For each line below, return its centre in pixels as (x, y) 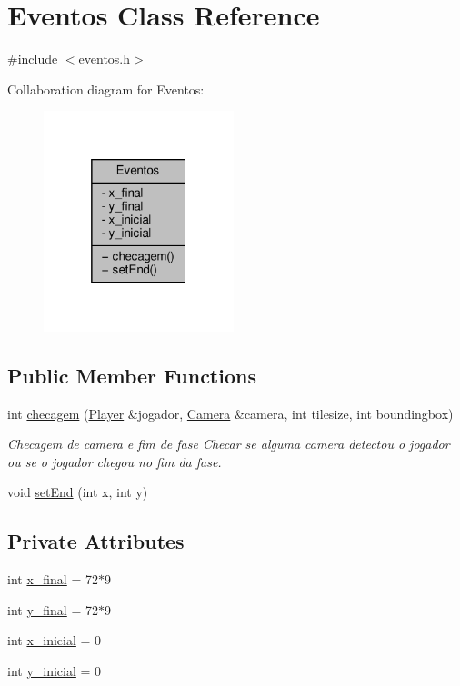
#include (33, 59)
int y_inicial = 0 (55, 670)
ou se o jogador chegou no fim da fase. (115, 461)
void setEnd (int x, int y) (78, 492)
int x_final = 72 (53, 579)
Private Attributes (96, 541)
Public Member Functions (132, 375)
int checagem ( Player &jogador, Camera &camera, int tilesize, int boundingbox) (230, 413)
